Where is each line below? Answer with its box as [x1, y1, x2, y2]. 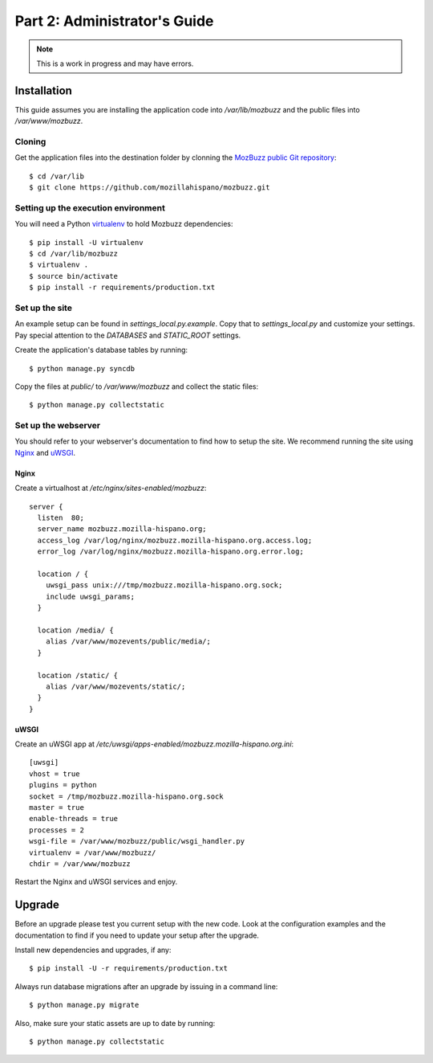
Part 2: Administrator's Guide [14, 12, 214, 30]
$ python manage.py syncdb [29, 364, 136, 373]
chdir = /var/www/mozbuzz [29, 859, 132, 868]
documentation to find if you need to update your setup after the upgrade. [14, 930, 260, 940]
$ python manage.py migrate [29, 1000, 140, 1010]
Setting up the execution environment [14, 202, 166, 213]
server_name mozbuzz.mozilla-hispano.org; [37, 525, 208, 534]
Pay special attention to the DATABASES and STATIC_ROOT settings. [14, 330, 241, 340]
